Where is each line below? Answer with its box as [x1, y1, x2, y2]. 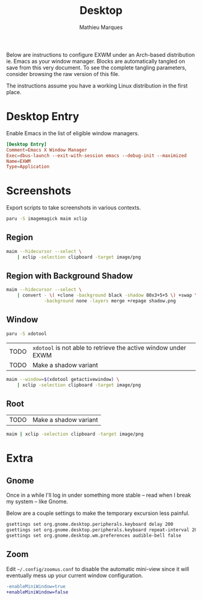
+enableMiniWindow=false [6, 589, 69, 595]
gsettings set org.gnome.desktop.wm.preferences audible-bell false [6, 532, 182, 538]
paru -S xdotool [6, 330, 47, 337]
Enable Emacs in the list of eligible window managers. [6, 129, 139, 136]
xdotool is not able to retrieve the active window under [32, 343, 186, 352]
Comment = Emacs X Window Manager [6, 147, 87, 153]
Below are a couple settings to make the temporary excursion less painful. [6, 509, 190, 517]
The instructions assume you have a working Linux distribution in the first [6, 82, 188, 89]
